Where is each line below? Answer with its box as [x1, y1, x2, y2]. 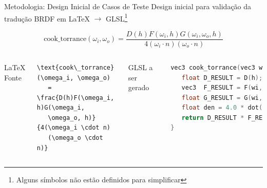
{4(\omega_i [36, 124, 78, 132]
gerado [128, 82, 149, 93]
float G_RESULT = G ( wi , [181, 94, 263, 101]
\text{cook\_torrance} [36, 64, 115, 71]
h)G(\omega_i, [36, 104, 85, 112]
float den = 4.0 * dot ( [181, 104, 263, 112]
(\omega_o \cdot [48, 134, 103, 142]
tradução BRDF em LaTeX [4, 13, 90, 24]
